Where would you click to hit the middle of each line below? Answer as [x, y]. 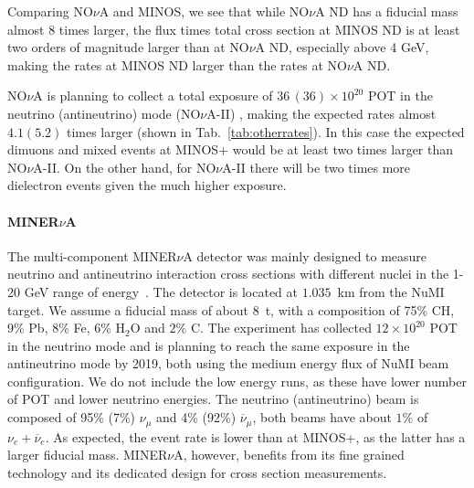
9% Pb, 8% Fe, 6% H [67, 328]
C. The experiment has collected [281, 328]
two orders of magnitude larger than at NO [128, 47]
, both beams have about [322, 417]
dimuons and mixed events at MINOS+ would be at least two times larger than [231, 149]
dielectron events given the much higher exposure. [147, 185]
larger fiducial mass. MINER [88, 455]
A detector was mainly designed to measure [305, 255]
